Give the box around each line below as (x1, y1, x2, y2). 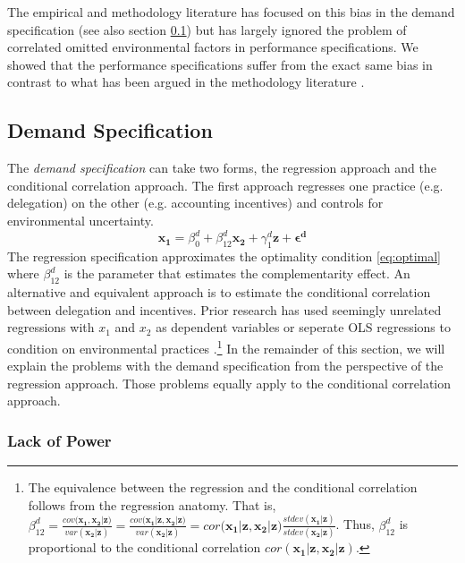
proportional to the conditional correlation (28, 538, 261, 557)
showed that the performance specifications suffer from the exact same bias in (7, 55, 433, 73)
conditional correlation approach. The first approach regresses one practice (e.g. (7, 175, 444, 194)
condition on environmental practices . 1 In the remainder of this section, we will (7, 337, 445, 357)
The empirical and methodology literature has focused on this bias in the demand (7, 3, 455, 21)
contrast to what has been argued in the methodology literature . (7, 73, 365, 91)
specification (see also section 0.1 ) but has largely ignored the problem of (7, 20, 407, 38)
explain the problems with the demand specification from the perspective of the (7, 356, 444, 375)
